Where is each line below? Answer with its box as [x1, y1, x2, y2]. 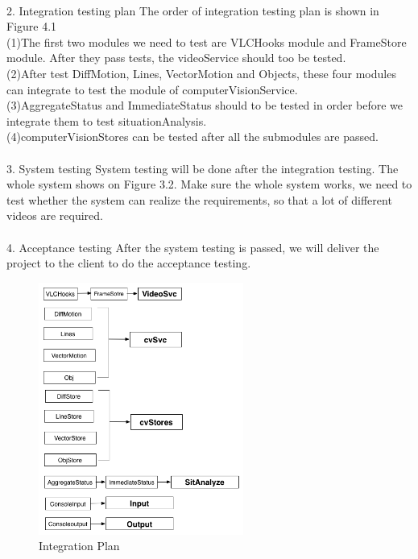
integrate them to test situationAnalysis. [6, 112, 207, 129]
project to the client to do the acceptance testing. [6, 255, 251, 271]
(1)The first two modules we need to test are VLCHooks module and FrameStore [6, 33, 407, 50]
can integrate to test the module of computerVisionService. [6, 81, 298, 97]
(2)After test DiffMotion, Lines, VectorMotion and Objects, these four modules [6, 64, 396, 81]
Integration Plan [39, 537, 120, 554]
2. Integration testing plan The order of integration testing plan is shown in [6, 2, 379, 19]
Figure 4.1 [6, 18, 57, 35]
